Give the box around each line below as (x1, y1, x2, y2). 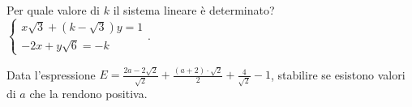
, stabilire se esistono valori (270, 66, 406, 83)
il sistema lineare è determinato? (113, 2, 275, 18)
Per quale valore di (6, 2, 100, 18)
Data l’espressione (6, 66, 96, 83)
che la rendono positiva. (29, 85, 148, 102)
